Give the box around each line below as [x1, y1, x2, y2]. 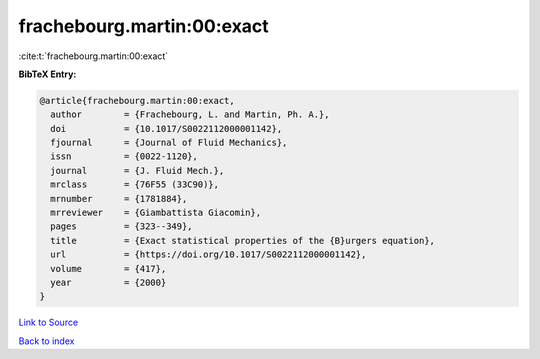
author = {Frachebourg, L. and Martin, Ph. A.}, [50, 109, 330, 120]
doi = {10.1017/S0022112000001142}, [50, 123, 283, 134]
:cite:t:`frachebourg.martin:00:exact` [18, 50, 169, 62]
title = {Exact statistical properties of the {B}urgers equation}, [50, 235, 435, 246]
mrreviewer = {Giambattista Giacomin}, [50, 207, 262, 219]
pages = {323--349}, [50, 221, 194, 232]
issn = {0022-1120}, [50, 151, 199, 162]
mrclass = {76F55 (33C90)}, [50, 179, 220, 190]
